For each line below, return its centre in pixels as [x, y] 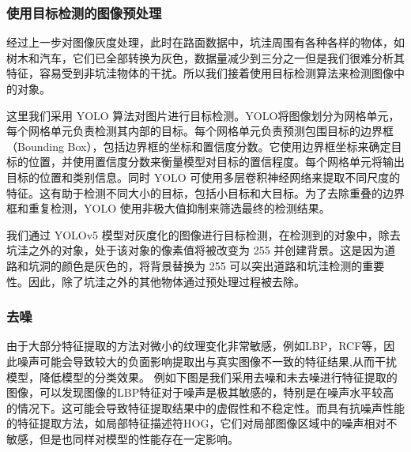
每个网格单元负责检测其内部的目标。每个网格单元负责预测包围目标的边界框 [200, 131]
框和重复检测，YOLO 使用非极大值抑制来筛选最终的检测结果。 [168, 208]
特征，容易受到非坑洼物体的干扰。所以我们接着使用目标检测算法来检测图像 [200, 73]
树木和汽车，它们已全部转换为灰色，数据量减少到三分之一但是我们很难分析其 [205, 57]
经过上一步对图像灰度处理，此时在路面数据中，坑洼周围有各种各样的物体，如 [205, 42]
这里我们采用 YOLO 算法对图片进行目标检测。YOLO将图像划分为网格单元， [203, 115]
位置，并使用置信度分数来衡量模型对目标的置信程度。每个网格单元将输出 [216, 162]
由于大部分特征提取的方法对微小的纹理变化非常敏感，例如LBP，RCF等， [195, 346]
